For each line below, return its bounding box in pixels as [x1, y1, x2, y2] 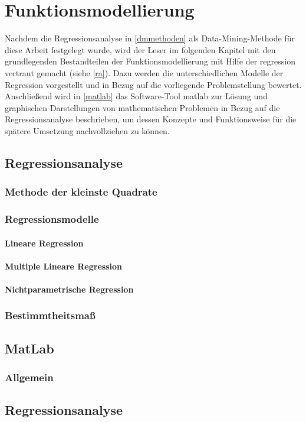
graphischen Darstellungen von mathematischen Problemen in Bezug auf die [5, 101, 280, 113]
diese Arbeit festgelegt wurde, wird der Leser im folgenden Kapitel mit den [5, 43, 276, 56]
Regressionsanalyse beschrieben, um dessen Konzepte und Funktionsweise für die [5, 113, 297, 125]
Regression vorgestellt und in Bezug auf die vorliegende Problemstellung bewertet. [5, 78, 302, 90]
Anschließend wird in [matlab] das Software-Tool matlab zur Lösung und [5, 90, 268, 102]
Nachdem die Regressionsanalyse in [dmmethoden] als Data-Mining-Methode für [5, 32, 295, 44]
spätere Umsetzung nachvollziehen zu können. [5, 124, 170, 137]
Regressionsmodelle [5, 212, 99, 226]
